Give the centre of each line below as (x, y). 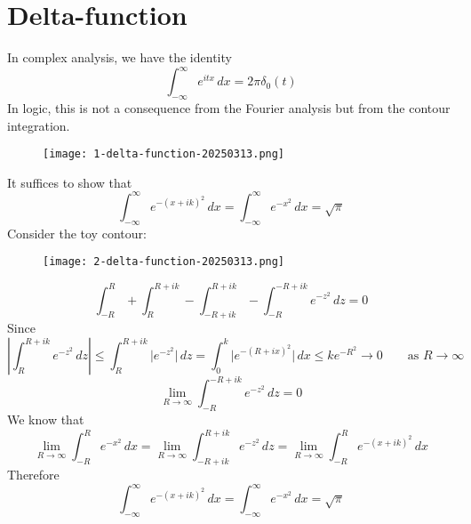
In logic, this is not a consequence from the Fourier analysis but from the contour (229, 108)
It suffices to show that (70, 182)
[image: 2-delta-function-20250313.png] (164, 262)
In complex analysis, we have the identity (120, 57)
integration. (39, 125)
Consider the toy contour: (77, 233)
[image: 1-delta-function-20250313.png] (164, 154)
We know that (46, 419)
